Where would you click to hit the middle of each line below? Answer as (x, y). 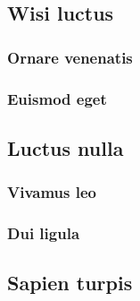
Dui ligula (44, 233)
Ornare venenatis (70, 57)
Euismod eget (57, 98)
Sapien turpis (70, 283)
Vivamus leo (52, 192)
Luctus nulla (66, 147)
